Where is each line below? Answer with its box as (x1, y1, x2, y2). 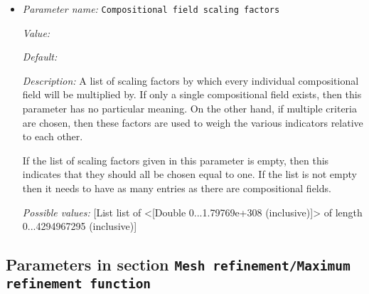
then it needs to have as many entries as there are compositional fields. (22, 181, 331, 195)
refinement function (6, 276, 151, 292)
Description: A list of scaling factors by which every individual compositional (22, 73, 359, 88)
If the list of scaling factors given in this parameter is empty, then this (22, 152, 329, 167)
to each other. (22, 129, 83, 144)
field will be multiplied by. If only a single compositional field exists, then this (22, 87, 362, 102)
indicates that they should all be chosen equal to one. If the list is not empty (22, 167, 357, 182)
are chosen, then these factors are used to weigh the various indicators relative (22, 115, 363, 130)
